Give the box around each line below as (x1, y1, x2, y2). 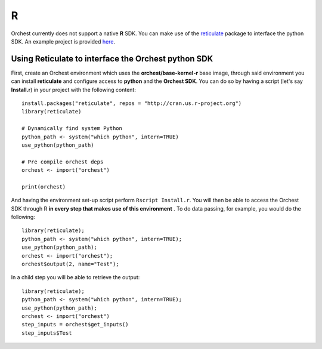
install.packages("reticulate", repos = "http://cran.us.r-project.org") (21, 100, 242, 107)
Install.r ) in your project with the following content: (11, 86, 137, 93)
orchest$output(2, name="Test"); (21, 261, 119, 268)
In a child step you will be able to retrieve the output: (11, 274, 140, 281)
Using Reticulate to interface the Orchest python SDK (11, 54, 213, 64)
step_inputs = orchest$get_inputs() (21, 321, 129, 328)
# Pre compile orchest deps (21, 158, 104, 165)
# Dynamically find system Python (21, 125, 122, 132)
